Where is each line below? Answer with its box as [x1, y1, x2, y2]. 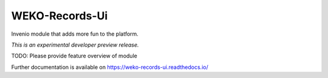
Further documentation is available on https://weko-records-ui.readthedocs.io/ [11, 63, 209, 71]
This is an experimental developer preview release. [11, 41, 139, 48]
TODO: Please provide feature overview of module [11, 52, 138, 60]
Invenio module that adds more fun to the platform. [11, 30, 139, 37]
